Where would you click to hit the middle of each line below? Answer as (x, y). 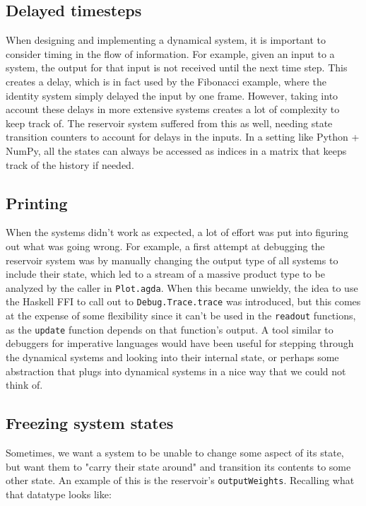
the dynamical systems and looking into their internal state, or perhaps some (172, 357)
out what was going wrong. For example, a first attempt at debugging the (165, 246)
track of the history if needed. (70, 164)
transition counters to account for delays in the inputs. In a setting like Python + (183, 137)
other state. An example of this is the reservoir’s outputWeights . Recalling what (180, 480)
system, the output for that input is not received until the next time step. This (177, 67)
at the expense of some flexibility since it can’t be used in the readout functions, (181, 316)
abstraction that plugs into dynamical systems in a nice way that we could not (176, 371)
